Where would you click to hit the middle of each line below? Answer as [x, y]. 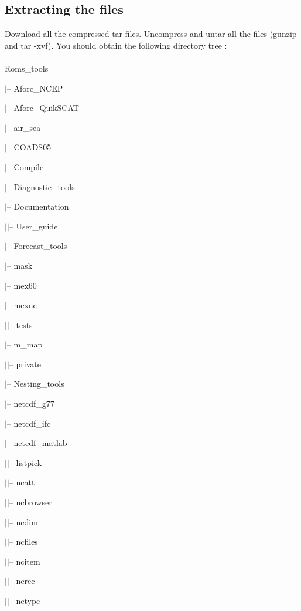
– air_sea [24, 127]
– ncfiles [23, 541]
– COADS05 [29, 147]
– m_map [25, 344]
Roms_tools [27, 68]
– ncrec [22, 581]
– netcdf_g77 [30, 404]
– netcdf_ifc [29, 423]
